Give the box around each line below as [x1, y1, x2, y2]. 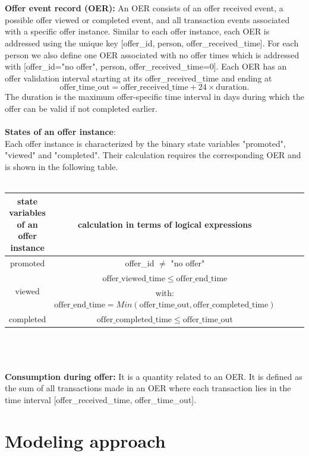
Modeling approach [5, 428, 166, 452]
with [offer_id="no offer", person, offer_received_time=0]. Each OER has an [5, 60, 287, 73]
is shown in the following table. [5, 160, 118, 172]
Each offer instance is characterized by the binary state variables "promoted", [5, 137, 286, 149]
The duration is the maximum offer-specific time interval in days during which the [5, 90, 304, 103]
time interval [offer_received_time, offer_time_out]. [5, 394, 197, 405]
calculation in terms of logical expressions [78, 218, 252, 230]
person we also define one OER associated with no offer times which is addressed [5, 48, 299, 61]
